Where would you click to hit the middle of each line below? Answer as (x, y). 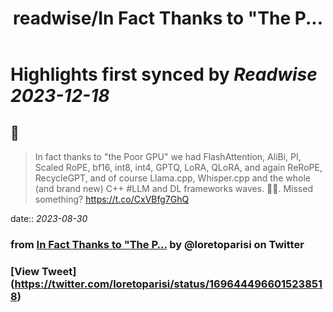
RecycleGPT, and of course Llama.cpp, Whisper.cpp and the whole (172, 178)
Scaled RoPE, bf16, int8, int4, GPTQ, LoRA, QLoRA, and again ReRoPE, (178, 167)
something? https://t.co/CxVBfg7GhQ (112, 199)
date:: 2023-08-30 (49, 218)
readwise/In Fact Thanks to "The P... (168, 18)
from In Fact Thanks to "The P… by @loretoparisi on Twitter (157, 244)
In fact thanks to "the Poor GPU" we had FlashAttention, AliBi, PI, (168, 156)
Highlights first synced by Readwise (164, 74)
